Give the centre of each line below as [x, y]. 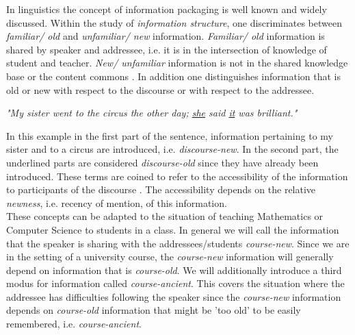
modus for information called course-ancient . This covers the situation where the [175, 283]
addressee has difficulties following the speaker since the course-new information [174, 296]
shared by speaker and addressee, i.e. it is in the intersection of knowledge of [167, 49]
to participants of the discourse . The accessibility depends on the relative [161, 189]
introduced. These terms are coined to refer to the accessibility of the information [177, 176]
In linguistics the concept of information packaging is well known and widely [167, 9]
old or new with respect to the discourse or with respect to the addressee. [160, 89]
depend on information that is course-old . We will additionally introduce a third [174, 270]
